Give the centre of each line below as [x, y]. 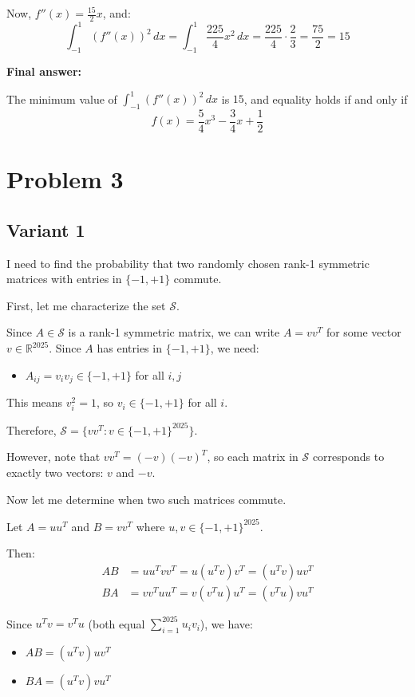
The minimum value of [62, 98]
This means [35, 402]
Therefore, [32, 429]
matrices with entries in [64, 279]
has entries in [129, 348]
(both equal [117, 623]
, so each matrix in [253, 457]
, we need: [235, 348]
